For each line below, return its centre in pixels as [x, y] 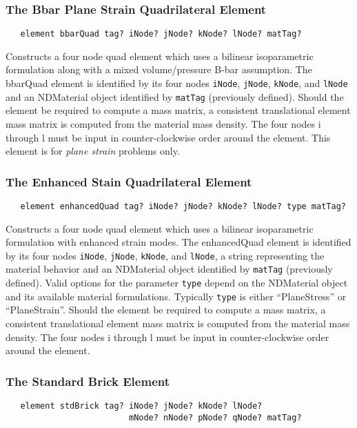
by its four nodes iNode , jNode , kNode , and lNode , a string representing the [165, 255]
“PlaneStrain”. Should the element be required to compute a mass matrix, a [166, 310]
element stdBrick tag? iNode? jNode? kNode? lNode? [141, 406]
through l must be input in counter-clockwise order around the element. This [168, 137]
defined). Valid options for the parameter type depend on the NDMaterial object [177, 283]
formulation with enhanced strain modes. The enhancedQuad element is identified [178, 242]
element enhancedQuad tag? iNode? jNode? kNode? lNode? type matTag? [183, 206]
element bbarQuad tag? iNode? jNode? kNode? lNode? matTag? [161, 34]
